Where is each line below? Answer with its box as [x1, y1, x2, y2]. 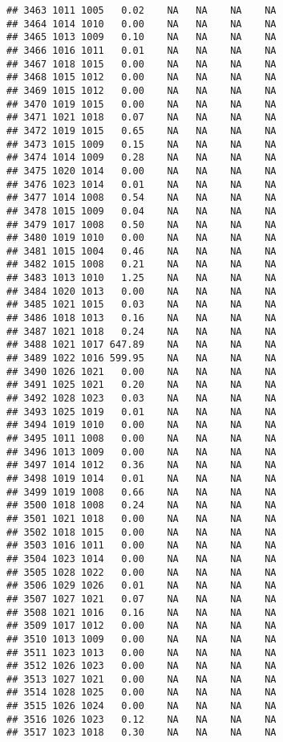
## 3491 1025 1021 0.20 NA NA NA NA [6, 379, 277, 391]
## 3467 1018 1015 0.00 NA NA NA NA [6, 58, 277, 70]
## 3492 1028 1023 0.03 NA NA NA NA [6, 393, 277, 405]
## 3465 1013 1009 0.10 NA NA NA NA [6, 31, 277, 43]
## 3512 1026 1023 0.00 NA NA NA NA [6, 660, 277, 672]
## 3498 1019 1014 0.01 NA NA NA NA [6, 472, 277, 484]
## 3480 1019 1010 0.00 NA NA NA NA [6, 232, 277, 244]
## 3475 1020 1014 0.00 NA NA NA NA [6, 165, 277, 177]
